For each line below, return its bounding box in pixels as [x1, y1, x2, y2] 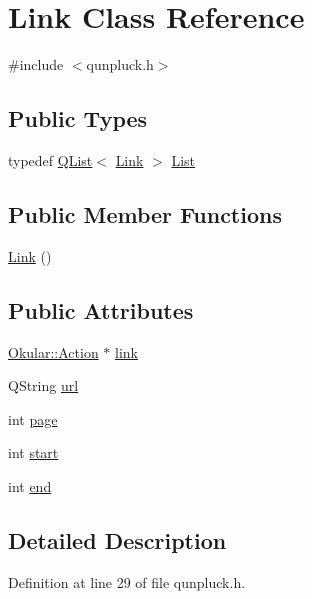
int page [8, 408, 58, 429]
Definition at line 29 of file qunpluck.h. [8, 571, 246, 592]
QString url [8, 375, 79, 396]
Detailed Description [8, 524, 227, 555]
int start [8, 442, 59, 463]
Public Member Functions [8, 198, 282, 229]
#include [8, 54, 64, 75]
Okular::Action [8, 341, 99, 362]
